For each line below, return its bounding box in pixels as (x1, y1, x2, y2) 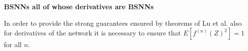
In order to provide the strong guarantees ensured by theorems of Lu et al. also (4, 17, 242, 28)
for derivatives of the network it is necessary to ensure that (4, 28, 181, 38)
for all (4, 39, 22, 50)
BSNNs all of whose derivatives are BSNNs (4, 1, 154, 11)
